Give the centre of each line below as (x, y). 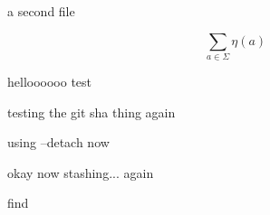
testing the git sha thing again (92, 112)
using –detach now (58, 142)
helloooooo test (50, 81)
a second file (41, 11)
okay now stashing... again (81, 172)
